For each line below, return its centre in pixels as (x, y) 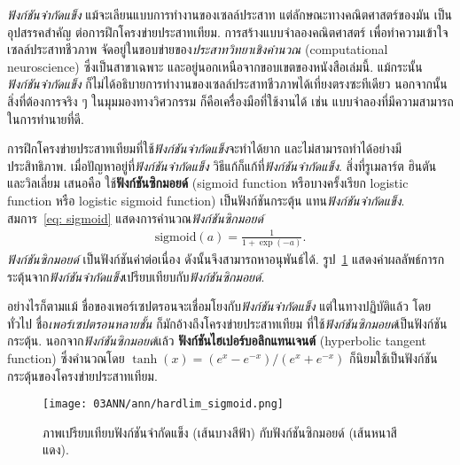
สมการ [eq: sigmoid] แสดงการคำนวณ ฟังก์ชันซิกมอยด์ (135, 217)
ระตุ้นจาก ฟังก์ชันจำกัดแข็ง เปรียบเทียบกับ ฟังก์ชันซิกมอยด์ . (136, 276)
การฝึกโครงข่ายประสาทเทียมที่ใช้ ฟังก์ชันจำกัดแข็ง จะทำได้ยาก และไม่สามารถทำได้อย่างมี (205, 148)
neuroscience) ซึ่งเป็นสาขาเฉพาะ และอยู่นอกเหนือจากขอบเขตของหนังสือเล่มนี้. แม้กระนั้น (215, 66)
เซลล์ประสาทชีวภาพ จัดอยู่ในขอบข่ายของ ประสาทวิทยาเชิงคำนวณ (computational (198, 49)
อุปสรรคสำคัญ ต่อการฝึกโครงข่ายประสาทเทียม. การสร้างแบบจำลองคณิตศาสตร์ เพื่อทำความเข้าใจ (228, 31)
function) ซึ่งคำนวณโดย (66, 357)
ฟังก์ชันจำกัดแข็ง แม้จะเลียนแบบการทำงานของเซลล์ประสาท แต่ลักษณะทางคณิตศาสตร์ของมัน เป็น (230, 14)
